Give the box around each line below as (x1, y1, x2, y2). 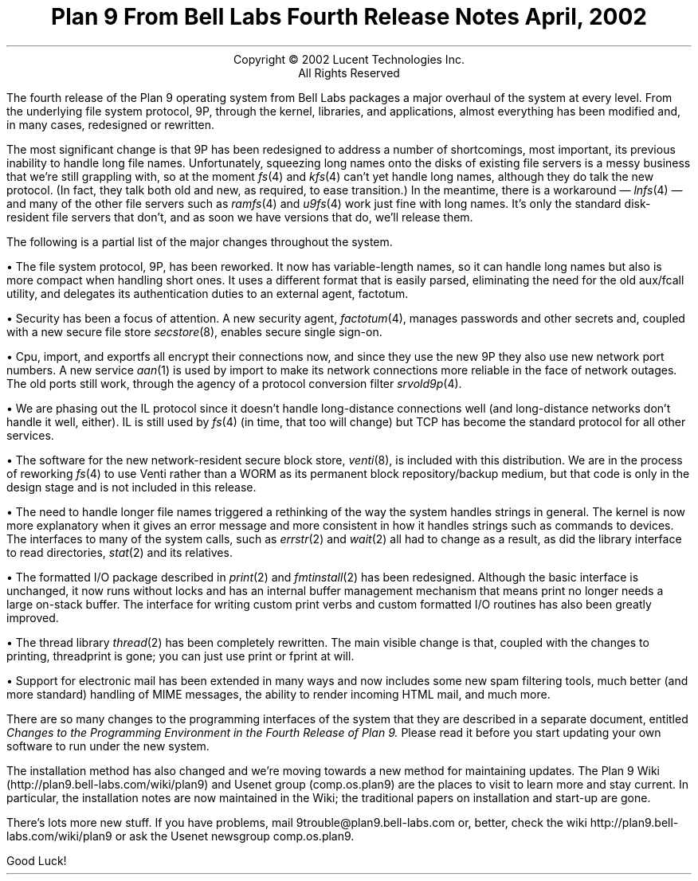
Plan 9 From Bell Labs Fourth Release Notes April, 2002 (51, 3, 647, 30)
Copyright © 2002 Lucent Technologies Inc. (233, 52, 465, 66)
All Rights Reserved (298, 65, 400, 80)
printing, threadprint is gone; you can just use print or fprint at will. (6, 648, 355, 663)
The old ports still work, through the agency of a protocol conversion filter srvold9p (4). (6, 376, 462, 390)
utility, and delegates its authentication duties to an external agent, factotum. (6, 286, 409, 300)
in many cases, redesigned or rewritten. (6, 117, 215, 131)
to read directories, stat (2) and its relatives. (6, 545, 233, 559)
